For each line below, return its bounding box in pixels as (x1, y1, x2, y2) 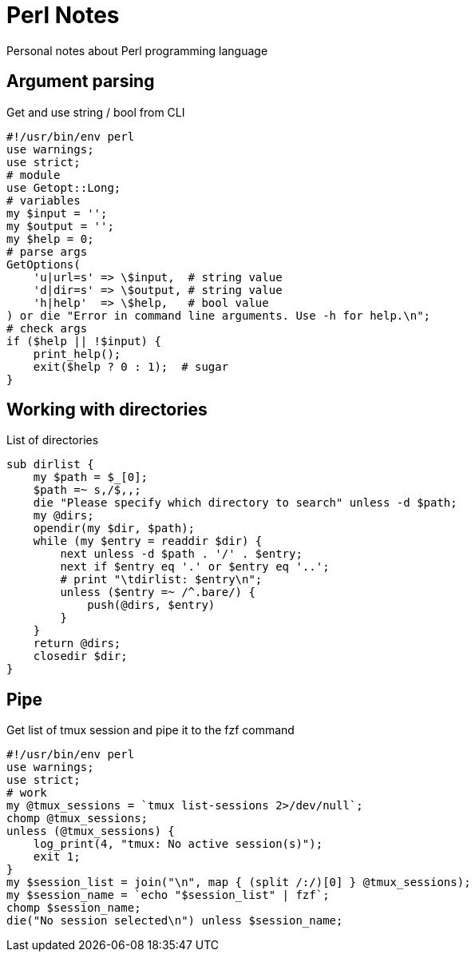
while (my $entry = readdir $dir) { (33, 535, 263, 548)
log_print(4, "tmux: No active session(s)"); (33, 837, 323, 851)
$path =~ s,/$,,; (33, 483, 141, 497)
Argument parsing (6, 71, 155, 92)
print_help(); (33, 347, 121, 360)
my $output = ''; (6, 219, 114, 233)
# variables (6, 193, 81, 207)
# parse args (6, 244, 88, 258)
